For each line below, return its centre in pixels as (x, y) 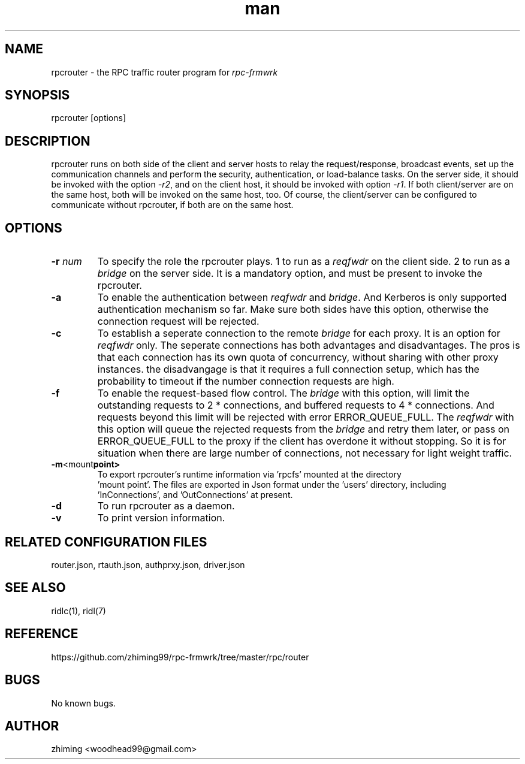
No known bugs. (83, 703)
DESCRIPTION (48, 141)
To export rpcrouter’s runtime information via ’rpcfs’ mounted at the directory (249, 475)
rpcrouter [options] (89, 118)
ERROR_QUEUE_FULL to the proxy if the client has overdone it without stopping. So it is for (302, 441)
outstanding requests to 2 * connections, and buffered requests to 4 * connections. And (296, 405)
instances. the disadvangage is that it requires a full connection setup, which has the (288, 369)
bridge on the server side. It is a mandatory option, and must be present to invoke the (290, 274)
